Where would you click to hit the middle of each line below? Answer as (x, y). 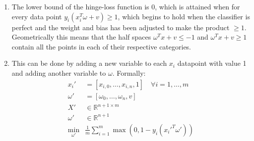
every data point (37, 16)
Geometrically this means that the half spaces (81, 37)
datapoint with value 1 (212, 63)
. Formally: (129, 72)
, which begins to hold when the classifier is (184, 16)
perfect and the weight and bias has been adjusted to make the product (121, 27)
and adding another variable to (59, 72)
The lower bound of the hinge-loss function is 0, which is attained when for (126, 6)
